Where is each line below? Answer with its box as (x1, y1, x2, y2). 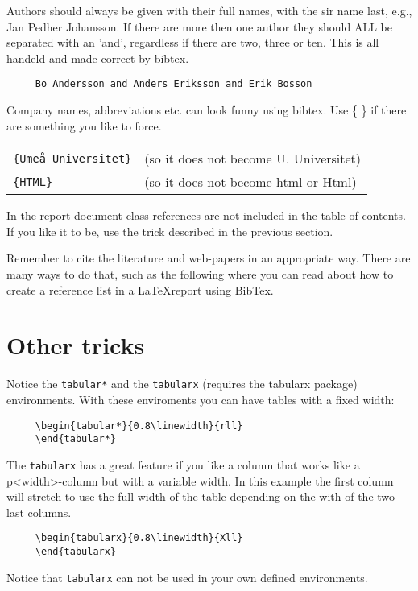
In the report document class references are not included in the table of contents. (6, 207, 406, 224)
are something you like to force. (6, 117, 162, 134)
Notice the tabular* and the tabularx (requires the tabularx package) (6, 375, 358, 392)
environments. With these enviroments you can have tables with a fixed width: (6, 391, 395, 407)
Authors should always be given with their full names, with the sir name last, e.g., (6, 2, 412, 19)
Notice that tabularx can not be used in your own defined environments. (6, 568, 368, 585)
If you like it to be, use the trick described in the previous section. (6, 222, 333, 239)
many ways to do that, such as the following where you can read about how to (6, 266, 394, 282)
